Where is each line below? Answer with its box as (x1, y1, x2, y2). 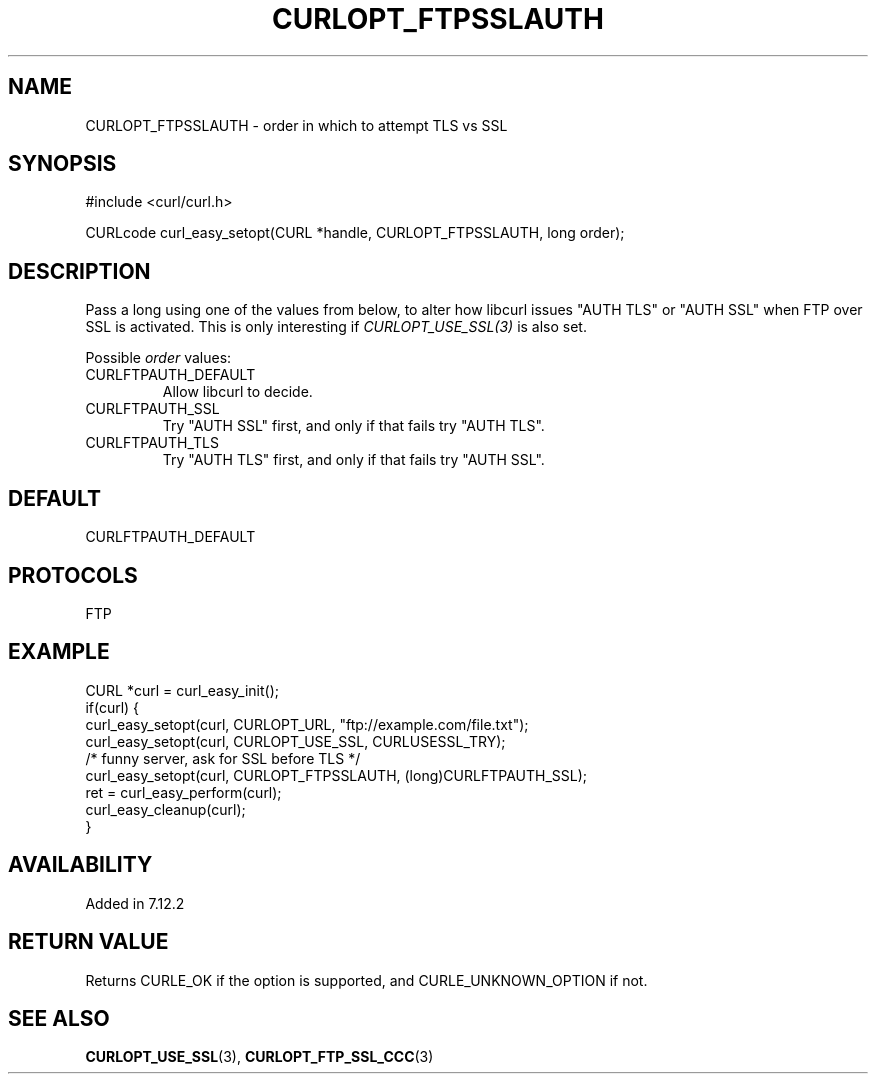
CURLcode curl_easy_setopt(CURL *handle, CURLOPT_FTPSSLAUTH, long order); (85, 224, 625, 242)
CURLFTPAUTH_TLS (85, 434, 219, 452)
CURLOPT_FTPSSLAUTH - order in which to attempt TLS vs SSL (85, 116, 508, 134)
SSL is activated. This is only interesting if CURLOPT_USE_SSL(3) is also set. (85, 318, 587, 336)
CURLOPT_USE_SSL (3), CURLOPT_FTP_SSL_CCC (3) (85, 1048, 434, 1066)
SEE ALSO (8, 1005, 110, 1031)
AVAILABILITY (8, 852, 153, 878)
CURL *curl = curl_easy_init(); (85, 681, 279, 699)
